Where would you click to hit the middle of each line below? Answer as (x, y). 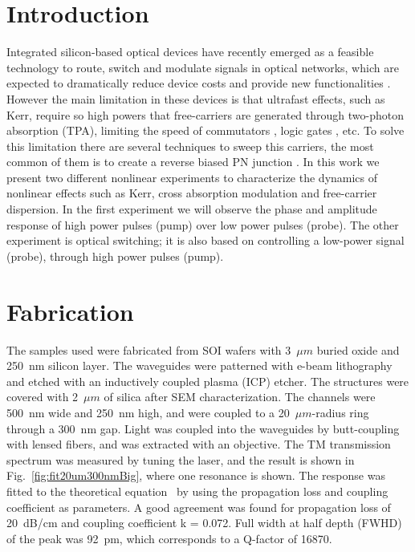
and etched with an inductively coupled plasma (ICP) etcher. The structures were (208, 381)
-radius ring (340, 412)
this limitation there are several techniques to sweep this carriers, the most (190, 146)
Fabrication (70, 311)
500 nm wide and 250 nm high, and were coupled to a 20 (148, 412)
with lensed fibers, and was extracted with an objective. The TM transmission (199, 444)
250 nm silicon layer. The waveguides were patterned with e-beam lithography (199, 365)
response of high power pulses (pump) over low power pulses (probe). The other (203, 224)
